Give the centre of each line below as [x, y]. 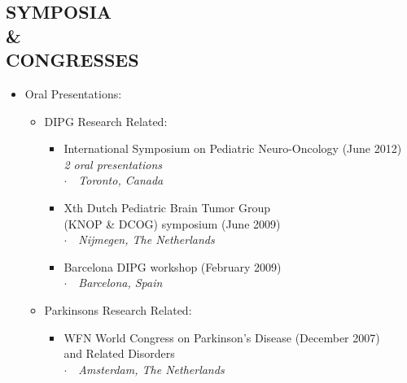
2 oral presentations [113, 164]
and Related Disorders [119, 353]
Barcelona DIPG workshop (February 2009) [173, 266]
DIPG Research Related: [106, 121]
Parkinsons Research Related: [118, 309]
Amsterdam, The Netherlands [151, 369]
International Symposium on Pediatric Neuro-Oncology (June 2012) [233, 148]
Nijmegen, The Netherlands [147, 239]
